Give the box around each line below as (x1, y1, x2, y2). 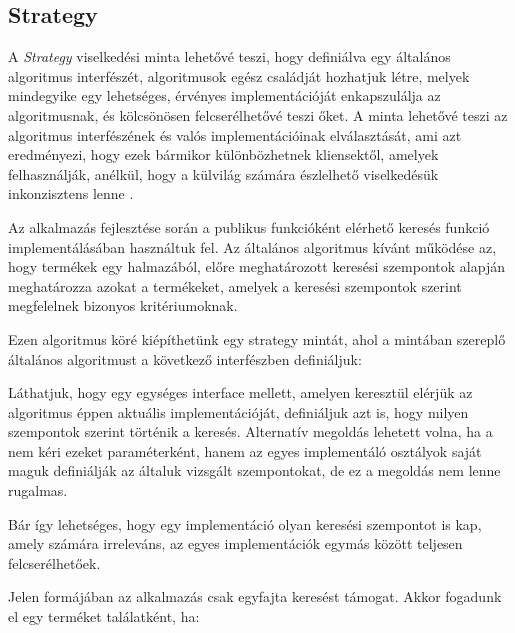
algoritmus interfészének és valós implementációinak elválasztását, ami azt (8, 124, 462, 145)
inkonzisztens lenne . (8, 183, 134, 204)
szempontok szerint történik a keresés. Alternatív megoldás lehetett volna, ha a (8, 421, 493, 442)
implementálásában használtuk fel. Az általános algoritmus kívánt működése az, (8, 236, 497, 257)
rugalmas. (8, 480, 68, 501)
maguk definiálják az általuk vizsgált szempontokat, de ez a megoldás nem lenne (8, 460, 501, 481)
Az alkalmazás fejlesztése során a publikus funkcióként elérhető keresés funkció (8, 216, 490, 237)
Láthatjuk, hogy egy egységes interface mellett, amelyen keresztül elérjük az (8, 382, 473, 403)
